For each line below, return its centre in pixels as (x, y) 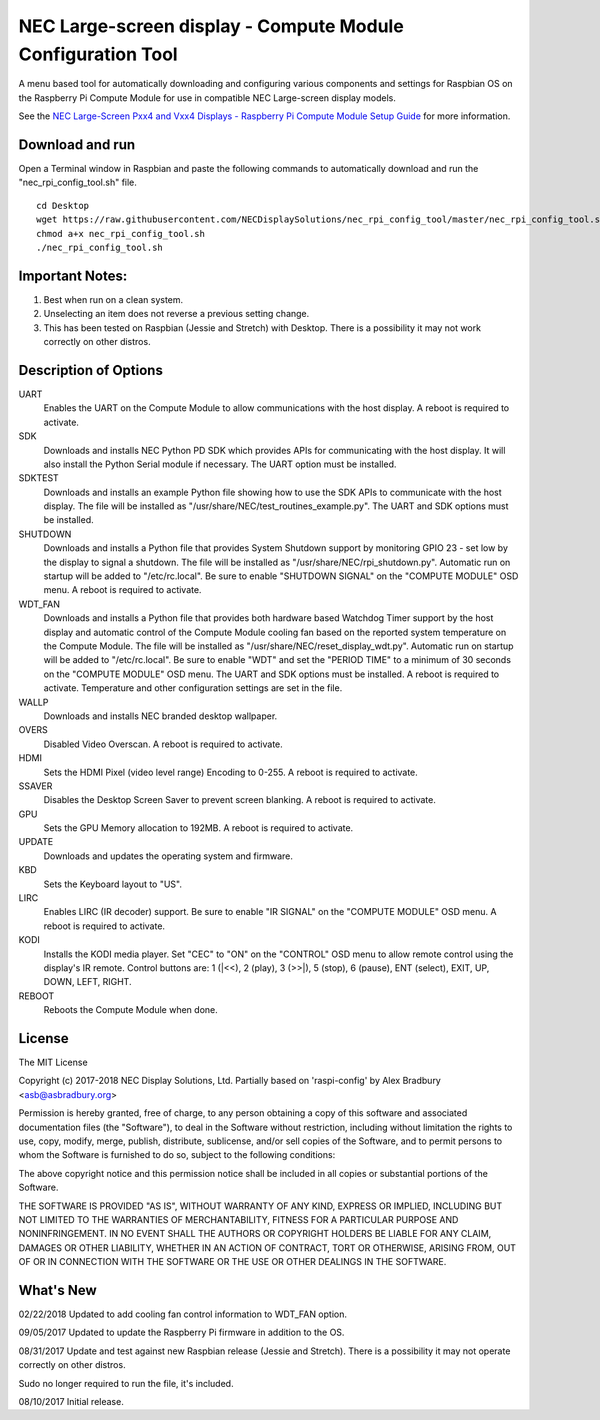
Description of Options (91, 370)
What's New (57, 1290)
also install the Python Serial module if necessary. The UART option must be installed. (220, 464)
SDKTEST (38, 478)
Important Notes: (73, 275)
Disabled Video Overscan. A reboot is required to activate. (163, 744)
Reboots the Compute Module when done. (131, 1010)
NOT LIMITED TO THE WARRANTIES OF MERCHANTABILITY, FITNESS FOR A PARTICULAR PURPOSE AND (238, 1219)
